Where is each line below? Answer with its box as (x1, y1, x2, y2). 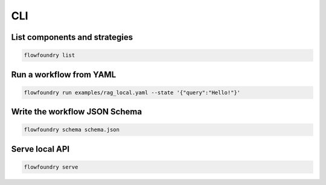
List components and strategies (11, 32, 133, 42)
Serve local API (11, 144, 70, 154)
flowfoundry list (24, 52, 75, 59)
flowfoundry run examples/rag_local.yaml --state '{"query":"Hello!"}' (24, 89, 241, 96)
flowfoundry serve (24, 163, 78, 170)
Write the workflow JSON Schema (11, 106, 142, 117)
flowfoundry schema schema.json (24, 126, 120, 133)
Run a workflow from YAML (11, 70, 117, 80)
